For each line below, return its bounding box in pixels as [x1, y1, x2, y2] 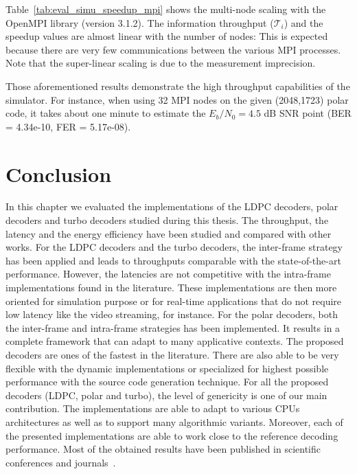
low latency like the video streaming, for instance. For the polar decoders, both [5, 307, 338, 321]
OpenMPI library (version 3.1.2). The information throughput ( [5, 15, 274, 30]
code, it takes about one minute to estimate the [5, 106, 206, 120]
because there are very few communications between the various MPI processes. [5, 42, 341, 56]
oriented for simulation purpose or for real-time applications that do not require [5, 293, 342, 308]
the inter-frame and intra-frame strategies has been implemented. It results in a [5, 320, 341, 335]
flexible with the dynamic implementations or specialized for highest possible [5, 361, 329, 375]
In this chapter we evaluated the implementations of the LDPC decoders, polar [5, 199, 338, 214]
